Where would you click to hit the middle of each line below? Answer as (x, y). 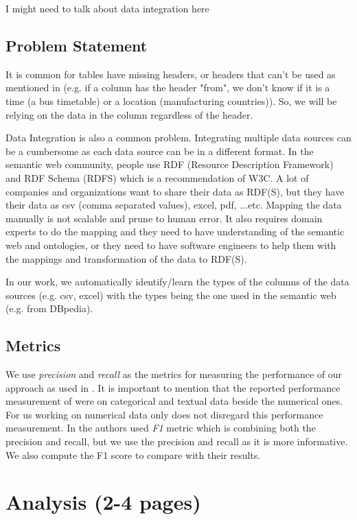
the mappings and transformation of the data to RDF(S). (126, 258)
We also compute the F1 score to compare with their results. (133, 454)
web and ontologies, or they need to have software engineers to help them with (171, 245)
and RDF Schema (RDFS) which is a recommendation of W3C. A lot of (157, 177)
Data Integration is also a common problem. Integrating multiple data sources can (178, 138)
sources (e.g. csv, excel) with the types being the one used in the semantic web (171, 295)
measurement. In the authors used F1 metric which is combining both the (161, 428)
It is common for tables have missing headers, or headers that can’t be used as (171, 74)
